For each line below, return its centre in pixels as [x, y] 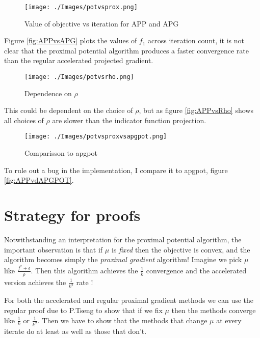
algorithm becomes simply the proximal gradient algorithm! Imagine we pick [123, 259]
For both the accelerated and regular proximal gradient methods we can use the [129, 300]
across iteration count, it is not [196, 40]
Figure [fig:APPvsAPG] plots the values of [71, 40]
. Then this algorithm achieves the [84, 270]
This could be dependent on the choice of [69, 110]
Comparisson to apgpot [61, 153]
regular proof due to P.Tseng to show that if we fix [83, 310]
